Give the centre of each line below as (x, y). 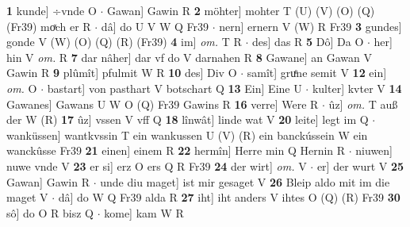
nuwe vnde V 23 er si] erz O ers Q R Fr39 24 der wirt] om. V (157, 165)
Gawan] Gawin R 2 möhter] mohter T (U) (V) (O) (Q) (241, 10)
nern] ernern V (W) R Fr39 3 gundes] (310, 26)
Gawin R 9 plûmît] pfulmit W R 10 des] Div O (122, 73)
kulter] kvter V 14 (357, 88)
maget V (27, 197)
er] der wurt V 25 (360, 165)
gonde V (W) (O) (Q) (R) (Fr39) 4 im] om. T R (124, 42)
